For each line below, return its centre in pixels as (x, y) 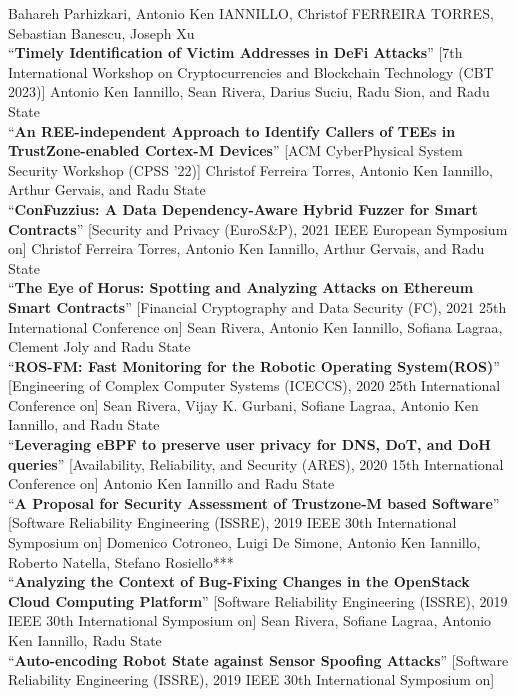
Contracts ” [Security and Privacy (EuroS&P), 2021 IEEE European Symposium (258, 228)
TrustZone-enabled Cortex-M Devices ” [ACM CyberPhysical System (235, 150)
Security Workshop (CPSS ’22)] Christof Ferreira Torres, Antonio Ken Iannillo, (250, 169)
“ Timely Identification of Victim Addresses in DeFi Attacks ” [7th (235, 52)
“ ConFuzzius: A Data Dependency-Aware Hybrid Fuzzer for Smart (243, 208)
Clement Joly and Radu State (99, 346)
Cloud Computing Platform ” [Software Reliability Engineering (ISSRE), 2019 (258, 600)
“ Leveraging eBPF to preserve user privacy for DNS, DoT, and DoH (249, 444)
